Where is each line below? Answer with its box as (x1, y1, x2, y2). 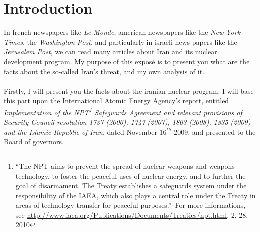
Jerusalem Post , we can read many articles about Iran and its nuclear (4, 46, 217, 57)
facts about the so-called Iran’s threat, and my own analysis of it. (4, 66, 205, 76)
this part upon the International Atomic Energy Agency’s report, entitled (4, 95, 229, 106)
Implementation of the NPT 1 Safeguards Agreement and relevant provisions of (4, 105, 242, 117)
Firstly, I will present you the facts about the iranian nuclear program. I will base (4, 85, 254, 96)
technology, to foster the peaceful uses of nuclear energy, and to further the (15, 170, 246, 181)
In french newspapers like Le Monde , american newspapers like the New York (4, 27, 241, 37)
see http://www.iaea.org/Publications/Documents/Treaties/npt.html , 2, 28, (15, 209, 248, 220)
